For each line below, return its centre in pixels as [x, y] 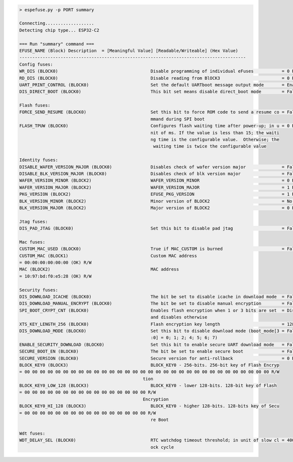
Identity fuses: [39, 160]
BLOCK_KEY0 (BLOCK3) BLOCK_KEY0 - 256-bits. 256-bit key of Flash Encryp [149, 365]
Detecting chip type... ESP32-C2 [59, 30]
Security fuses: [39, 290]
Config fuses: [36, 64]
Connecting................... [57, 23]
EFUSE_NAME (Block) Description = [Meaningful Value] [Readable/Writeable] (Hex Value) [129, 51]
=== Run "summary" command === [57, 44]
